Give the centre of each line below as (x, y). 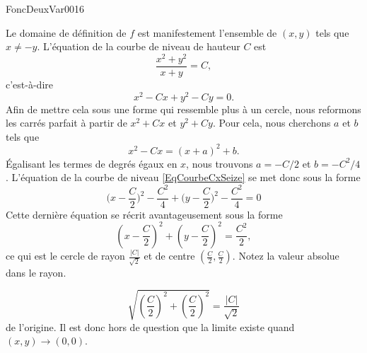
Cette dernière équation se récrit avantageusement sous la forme (144, 214)
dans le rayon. (36, 272)
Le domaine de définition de (66, 32)
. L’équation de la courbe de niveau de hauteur (139, 46)
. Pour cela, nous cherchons (272, 123)
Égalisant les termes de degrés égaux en (92, 163)
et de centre (169, 256)
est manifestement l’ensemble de (207, 32)
